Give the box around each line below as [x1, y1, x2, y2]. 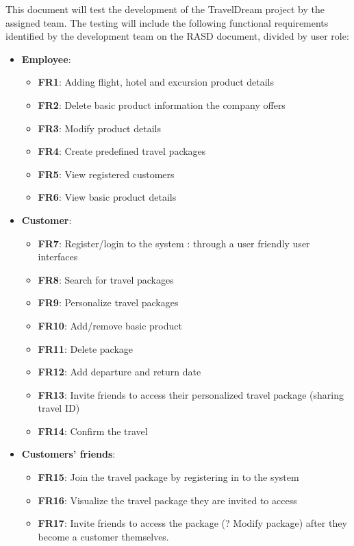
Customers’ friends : [21, 447, 116, 461]
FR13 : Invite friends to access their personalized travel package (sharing [38, 387, 344, 401]
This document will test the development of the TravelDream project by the [5, 2, 325, 16]
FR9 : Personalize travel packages [38, 295, 179, 310]
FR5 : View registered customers [38, 166, 175, 181]
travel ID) [38, 401, 80, 415]
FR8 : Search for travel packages [38, 272, 174, 286]
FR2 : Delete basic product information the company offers [38, 97, 286, 112]
